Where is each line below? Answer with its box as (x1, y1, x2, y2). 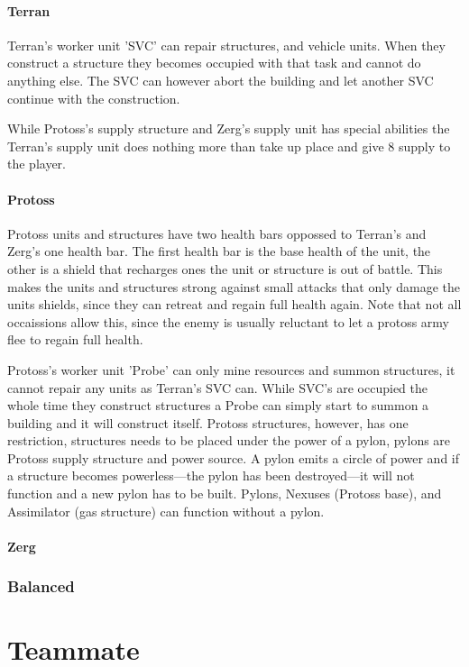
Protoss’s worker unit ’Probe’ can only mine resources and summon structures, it (7, 360, 455, 379)
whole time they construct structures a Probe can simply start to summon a (7, 396, 429, 415)
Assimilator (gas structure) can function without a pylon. (7, 501, 325, 520)
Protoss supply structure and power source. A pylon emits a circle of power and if (7, 448, 460, 467)
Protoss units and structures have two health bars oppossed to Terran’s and (7, 224, 427, 242)
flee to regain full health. (7, 330, 143, 349)
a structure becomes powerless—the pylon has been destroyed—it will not (7, 466, 415, 485)
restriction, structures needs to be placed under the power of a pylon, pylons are (7, 431, 451, 450)
